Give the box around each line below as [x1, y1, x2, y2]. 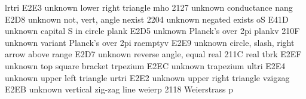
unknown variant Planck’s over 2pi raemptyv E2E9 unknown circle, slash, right [5, 36, 295, 48]
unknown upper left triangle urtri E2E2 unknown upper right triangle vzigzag [5, 71, 290, 83]
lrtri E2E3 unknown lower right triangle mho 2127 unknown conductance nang [5, 1, 293, 13]
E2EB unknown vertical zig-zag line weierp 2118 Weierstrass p [5, 83, 234, 95]
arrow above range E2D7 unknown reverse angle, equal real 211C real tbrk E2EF [5, 48, 302, 60]
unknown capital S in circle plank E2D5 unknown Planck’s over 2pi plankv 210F [5, 24, 300, 37]
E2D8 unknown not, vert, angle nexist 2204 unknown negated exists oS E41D [5, 13, 289, 25]
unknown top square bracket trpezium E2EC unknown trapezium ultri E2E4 [5, 59, 286, 72]
